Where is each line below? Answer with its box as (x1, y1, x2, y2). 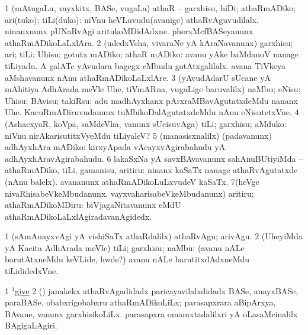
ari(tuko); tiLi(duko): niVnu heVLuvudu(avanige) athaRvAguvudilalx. (5, 13, 259, 25)
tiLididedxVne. (5, 265, 59, 277)
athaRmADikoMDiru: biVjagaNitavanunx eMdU (5, 199, 181, 211)
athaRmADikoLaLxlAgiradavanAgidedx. (5, 210, 152, 222)
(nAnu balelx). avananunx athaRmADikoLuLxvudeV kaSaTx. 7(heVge (5, 175, 259, 187)
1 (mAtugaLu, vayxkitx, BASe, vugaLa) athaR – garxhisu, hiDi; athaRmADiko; (5, 2, 296, 14)
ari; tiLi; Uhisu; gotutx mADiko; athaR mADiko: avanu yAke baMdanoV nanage (5, 48, 299, 60)
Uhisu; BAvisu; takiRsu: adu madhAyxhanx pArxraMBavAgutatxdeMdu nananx (5, 94, 298, 106)
